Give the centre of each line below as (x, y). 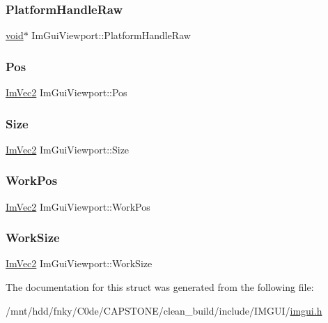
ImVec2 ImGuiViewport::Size (68, 149)
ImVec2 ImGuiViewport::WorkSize (79, 263)
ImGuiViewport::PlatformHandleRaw (111, 35)
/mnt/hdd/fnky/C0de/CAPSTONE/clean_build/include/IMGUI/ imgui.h (164, 310)
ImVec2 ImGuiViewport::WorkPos (78, 206)
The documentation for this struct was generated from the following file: (160, 287)
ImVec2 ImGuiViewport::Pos (67, 92)
